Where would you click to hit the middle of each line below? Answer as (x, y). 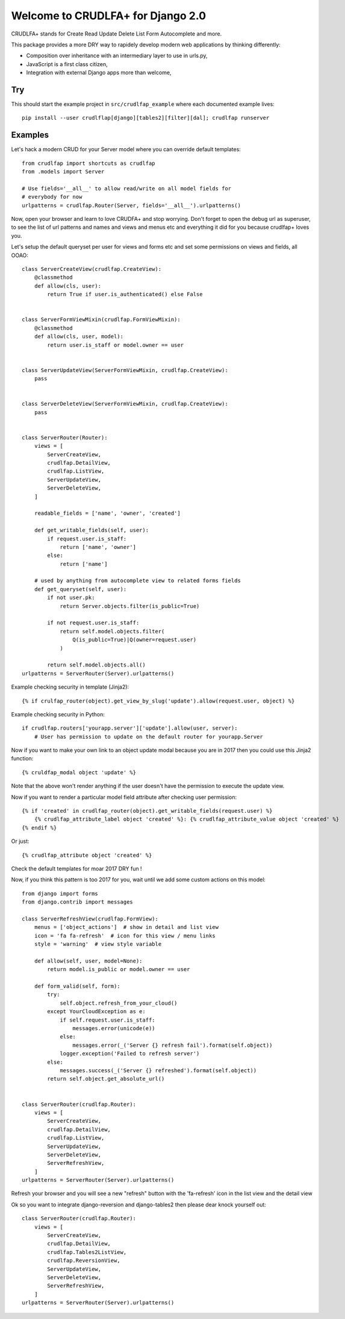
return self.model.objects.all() (96, 665)
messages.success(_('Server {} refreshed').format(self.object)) (158, 1070)
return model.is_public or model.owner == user (119, 970)
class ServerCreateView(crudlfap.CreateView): (92, 269)
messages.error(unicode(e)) (114, 1029)
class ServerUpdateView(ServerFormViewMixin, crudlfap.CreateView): (125, 370)
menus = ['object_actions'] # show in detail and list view (126, 927)
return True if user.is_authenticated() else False (125, 294)
